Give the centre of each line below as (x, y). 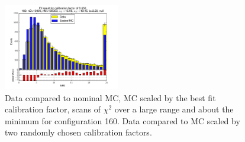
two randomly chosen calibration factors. (78, 132)
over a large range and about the (174, 109)
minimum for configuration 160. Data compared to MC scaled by (122, 120)
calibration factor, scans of (53, 109)
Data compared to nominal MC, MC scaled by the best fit (110, 97)
